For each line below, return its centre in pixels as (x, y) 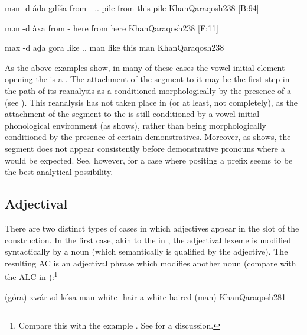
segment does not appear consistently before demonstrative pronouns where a (145, 148)
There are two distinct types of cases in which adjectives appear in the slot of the (152, 228)
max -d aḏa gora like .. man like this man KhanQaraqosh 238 (115, 48)
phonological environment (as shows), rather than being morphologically (135, 125)
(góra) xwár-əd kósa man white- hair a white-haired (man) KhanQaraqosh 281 (146, 296)
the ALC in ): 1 (31, 276)
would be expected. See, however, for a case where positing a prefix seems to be (149, 160)
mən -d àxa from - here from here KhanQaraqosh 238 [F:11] (112, 27)
